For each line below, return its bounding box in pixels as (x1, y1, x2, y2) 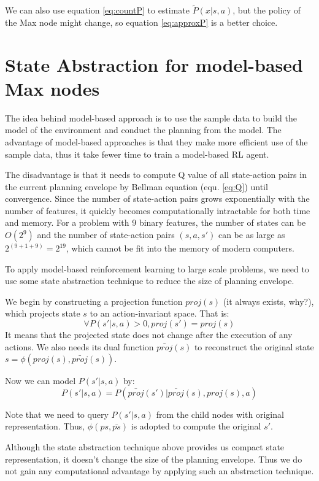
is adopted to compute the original (131, 420, 261, 433)
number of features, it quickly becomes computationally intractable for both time (5, 204, 310, 217)
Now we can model (5, 374, 76, 387)
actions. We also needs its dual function (5, 340, 154, 353)
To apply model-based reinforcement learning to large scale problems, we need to (5, 262, 309, 275)
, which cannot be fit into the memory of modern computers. (66, 242, 294, 255)
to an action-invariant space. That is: (90, 307, 229, 320)
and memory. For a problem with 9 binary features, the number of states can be (5, 216, 306, 229)
